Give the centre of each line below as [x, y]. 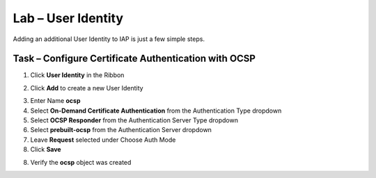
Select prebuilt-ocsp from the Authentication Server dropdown [121, 130]
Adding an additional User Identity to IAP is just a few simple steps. [109, 39]
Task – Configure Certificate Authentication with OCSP [134, 59]
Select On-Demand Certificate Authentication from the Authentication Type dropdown [156, 111]
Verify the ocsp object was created [81, 162]
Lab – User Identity [68, 18]
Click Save [46, 149]
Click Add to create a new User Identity [87, 88]
